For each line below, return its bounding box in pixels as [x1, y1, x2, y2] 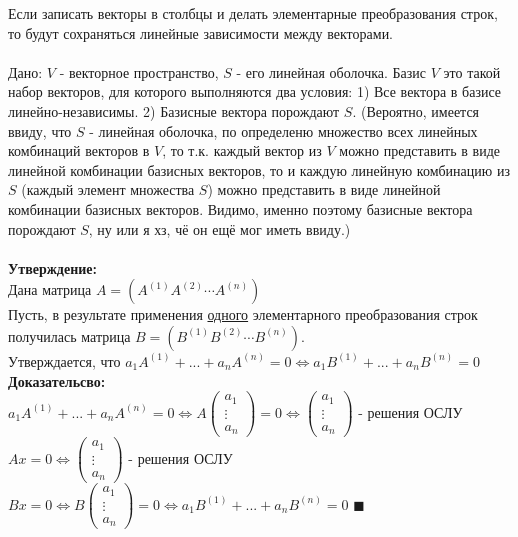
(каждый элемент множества [21, 179, 195, 200]
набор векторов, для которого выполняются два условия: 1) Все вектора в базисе [8, 81, 502, 102]
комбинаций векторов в [8, 140, 150, 161]
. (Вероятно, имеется [352, 100, 480, 121]
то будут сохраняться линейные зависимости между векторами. [8, 22, 394, 43]
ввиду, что [8, 120, 72, 141]
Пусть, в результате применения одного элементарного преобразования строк [8, 304, 478, 325]
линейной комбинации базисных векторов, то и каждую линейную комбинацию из [8, 159, 510, 180]
